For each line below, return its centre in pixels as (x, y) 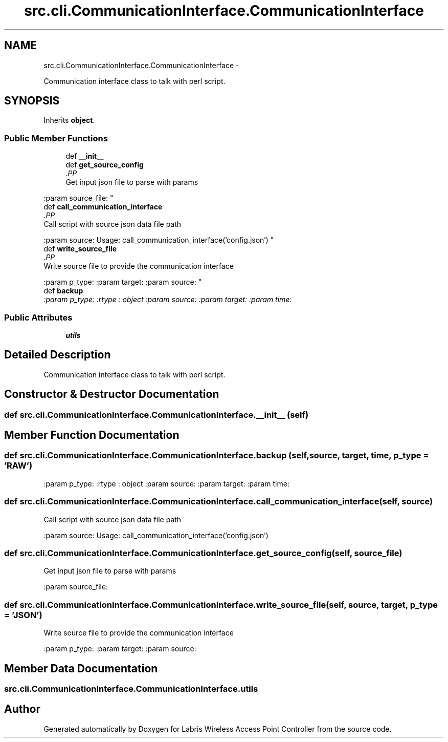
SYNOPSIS (32, 101)
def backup (63, 291)
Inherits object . (69, 120)
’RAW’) (18, 466)
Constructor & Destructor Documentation (112, 394)
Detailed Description (58, 355)
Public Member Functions (56, 138)
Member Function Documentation (92, 435)
